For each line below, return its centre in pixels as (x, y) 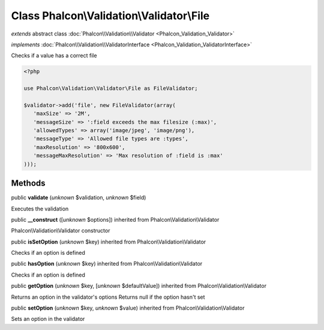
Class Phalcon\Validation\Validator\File (110, 16)
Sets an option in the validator (48, 319)
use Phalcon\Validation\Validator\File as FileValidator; (111, 88)
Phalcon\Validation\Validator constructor (61, 231)
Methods (28, 183)
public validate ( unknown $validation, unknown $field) (79, 198)
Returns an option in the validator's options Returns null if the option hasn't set (108, 297)
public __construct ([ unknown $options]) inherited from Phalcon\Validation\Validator (115, 219)
